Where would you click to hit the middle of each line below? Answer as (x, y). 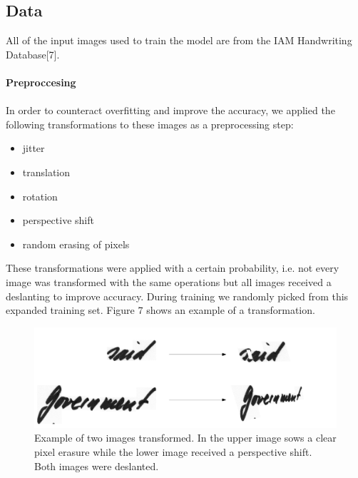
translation (46, 172)
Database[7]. (33, 54)
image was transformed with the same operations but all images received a (169, 281)
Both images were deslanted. (97, 466)
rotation (40, 196)
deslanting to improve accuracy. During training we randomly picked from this (177, 296)
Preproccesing (41, 82)
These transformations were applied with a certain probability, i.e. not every (173, 268)
